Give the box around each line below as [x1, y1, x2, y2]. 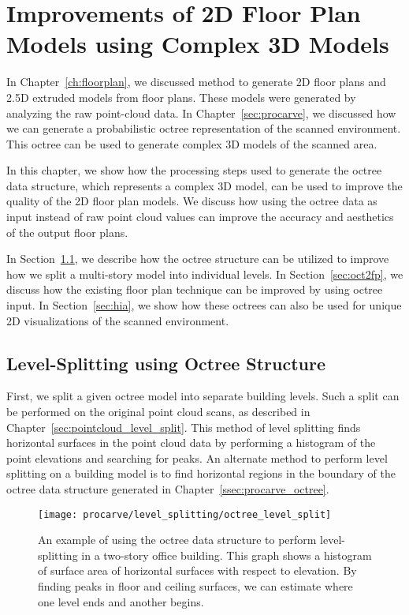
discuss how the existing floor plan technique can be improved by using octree [6, 281, 383, 298]
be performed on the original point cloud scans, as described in [6, 403, 310, 420]
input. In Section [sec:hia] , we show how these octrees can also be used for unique [6, 297, 402, 313]
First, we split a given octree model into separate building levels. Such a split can [6, 388, 400, 404]
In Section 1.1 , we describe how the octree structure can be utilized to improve [6, 250, 389, 267]
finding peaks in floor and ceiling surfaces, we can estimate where [38, 578, 353, 594]
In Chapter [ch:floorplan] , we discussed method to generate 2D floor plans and [6, 73, 386, 90]
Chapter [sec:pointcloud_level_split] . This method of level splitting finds [6, 418, 361, 435]
